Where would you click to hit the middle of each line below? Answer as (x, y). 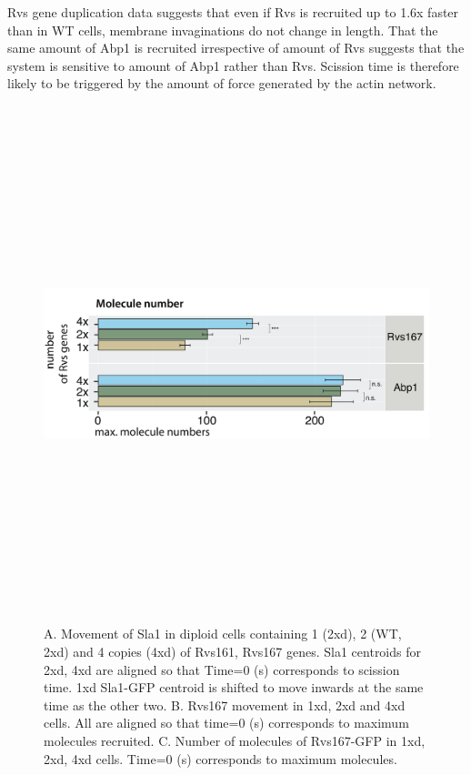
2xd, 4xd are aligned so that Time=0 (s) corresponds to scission (222, 669)
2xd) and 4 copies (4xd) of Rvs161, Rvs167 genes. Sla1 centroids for (233, 652)
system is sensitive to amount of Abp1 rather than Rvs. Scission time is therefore (233, 65)
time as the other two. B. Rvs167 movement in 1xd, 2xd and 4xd (225, 705)
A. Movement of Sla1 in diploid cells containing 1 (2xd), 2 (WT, (223, 634)
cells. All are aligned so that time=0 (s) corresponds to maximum (226, 723)
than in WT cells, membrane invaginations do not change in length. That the (223, 30)
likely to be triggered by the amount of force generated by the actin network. (222, 83)
